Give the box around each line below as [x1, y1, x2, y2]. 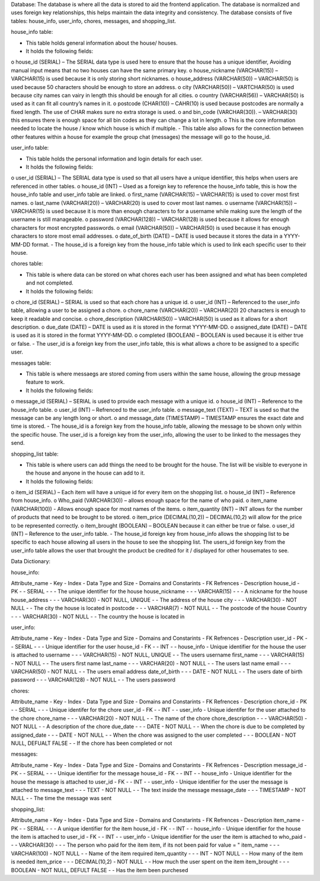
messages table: [11, 359, 52, 367]
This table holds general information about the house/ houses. [25, 39, 178, 46]
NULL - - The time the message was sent [11, 795, 112, 802]
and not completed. [25, 279, 73, 286]
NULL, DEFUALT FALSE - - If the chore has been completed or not [11, 740, 172, 747]
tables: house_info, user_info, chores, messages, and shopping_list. [11, 17, 177, 24]
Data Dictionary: [11, 558, 50, 565]
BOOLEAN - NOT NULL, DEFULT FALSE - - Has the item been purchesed [11, 866, 188, 873]
